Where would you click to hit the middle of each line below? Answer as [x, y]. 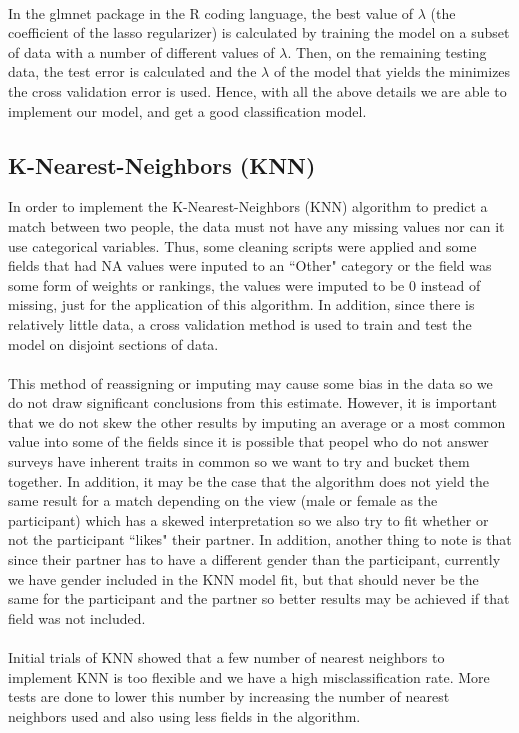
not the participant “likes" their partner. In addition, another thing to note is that [260, 539]
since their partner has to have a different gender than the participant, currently [254, 559]
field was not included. [77, 617]
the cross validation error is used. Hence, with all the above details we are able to [257, 90]
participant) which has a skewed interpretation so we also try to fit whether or [248, 519]
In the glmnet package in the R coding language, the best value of [211, 12]
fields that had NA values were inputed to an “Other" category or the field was [250, 265]
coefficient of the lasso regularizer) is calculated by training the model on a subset [259, 32]
